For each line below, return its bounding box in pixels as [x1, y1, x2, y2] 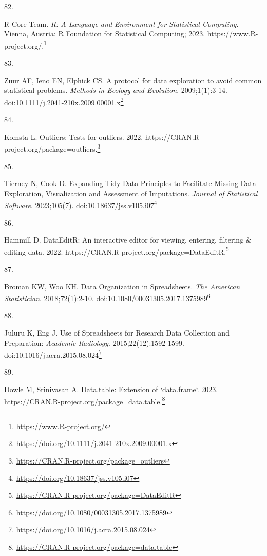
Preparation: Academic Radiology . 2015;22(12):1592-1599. [4, 337, 184, 348]
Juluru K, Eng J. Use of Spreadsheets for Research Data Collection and [4, 327, 230, 338]
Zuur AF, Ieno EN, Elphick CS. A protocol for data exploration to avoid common [4, 75, 262, 85]
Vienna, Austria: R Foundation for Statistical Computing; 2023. [4, 28, 205, 39]
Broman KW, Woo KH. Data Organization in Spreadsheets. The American [4, 281, 240, 291]
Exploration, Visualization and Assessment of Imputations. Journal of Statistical [4, 188, 258, 198]
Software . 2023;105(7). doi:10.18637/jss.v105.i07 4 [4, 198, 157, 210]
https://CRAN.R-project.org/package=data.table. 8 [4, 394, 165, 406]
